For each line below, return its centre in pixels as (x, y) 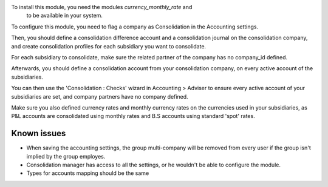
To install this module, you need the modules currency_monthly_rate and (102, 7)
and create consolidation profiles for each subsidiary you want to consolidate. (109, 46)
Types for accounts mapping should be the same (88, 173)
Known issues (39, 133)
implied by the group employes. (66, 156)
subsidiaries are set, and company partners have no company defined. (100, 96)
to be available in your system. (65, 16)
